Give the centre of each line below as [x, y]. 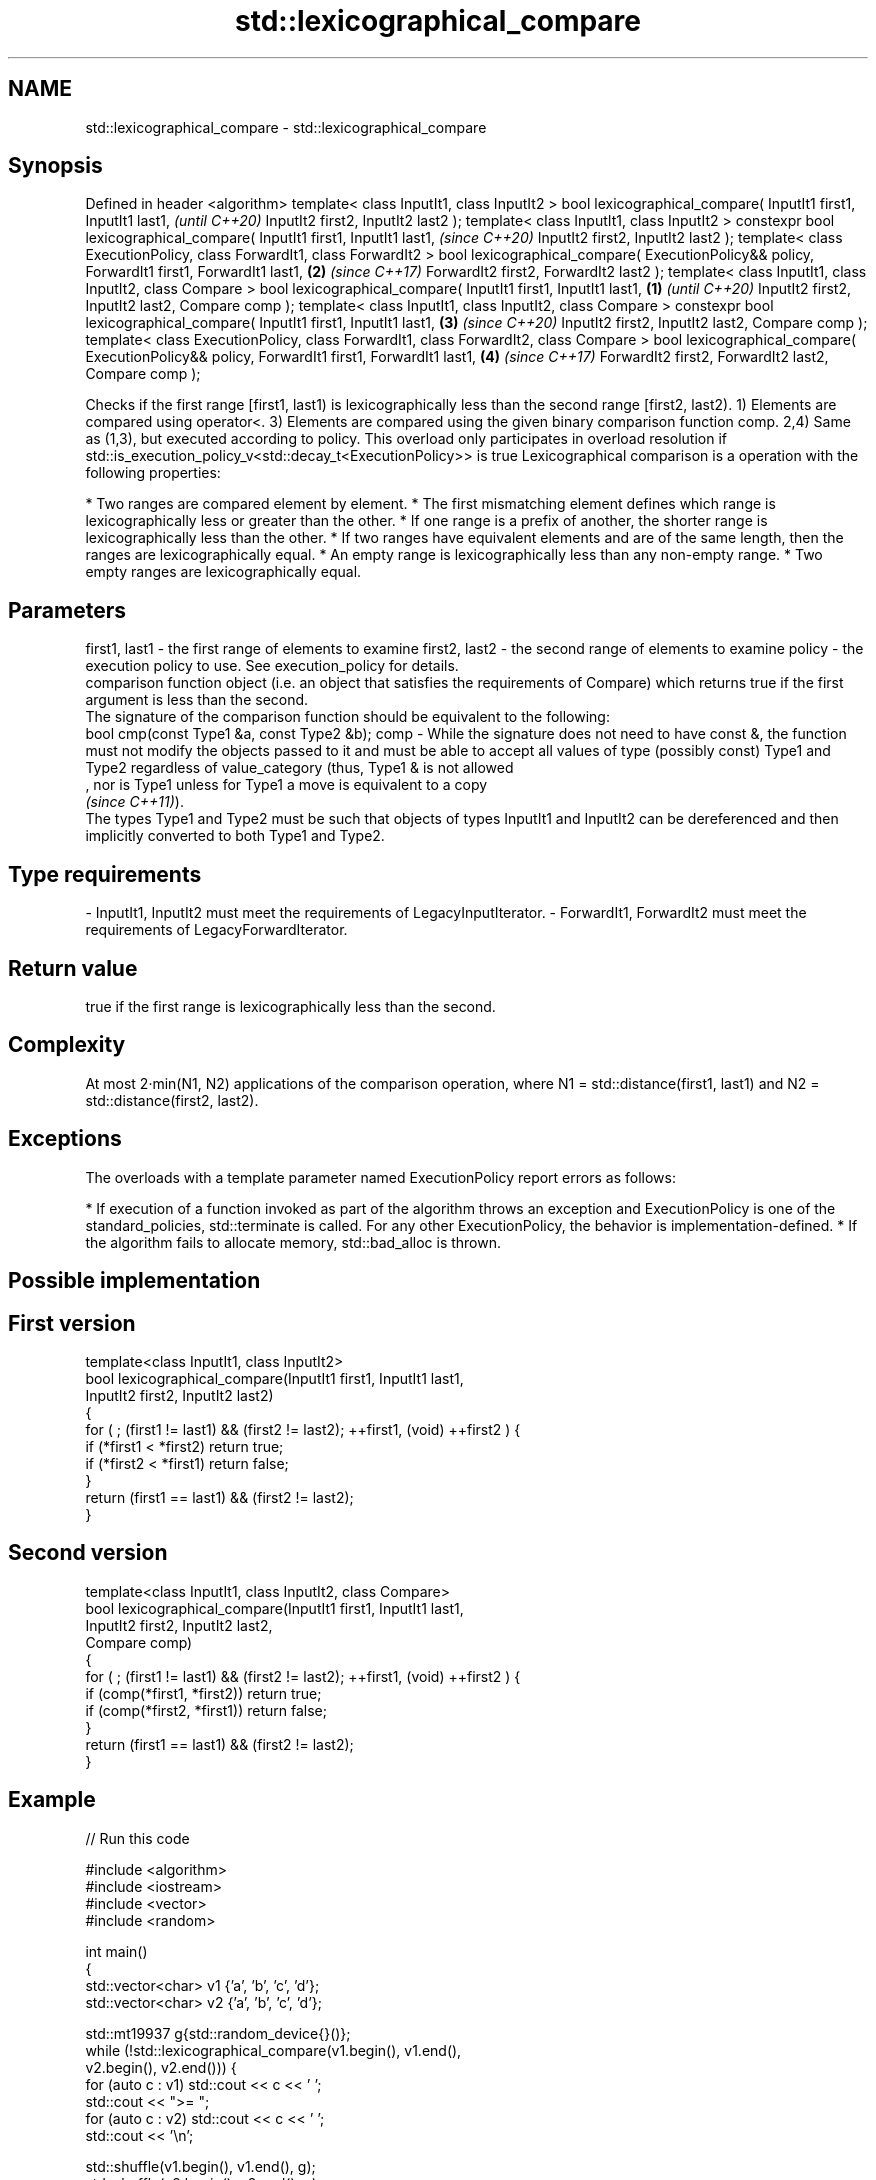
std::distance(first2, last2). [172, 1100]
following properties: [153, 473]
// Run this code [137, 1838]
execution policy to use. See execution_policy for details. [272, 666]
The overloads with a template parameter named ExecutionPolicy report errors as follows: [380, 1177]
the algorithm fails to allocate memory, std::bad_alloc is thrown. [293, 1242]
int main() [116, 1951]
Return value [73, 968]
